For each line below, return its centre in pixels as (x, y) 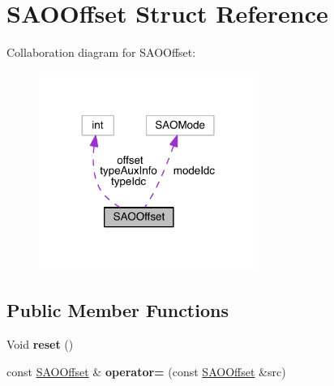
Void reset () (40, 344)
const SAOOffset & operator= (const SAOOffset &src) (146, 371)
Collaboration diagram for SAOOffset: (101, 52)
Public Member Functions (118, 310)
